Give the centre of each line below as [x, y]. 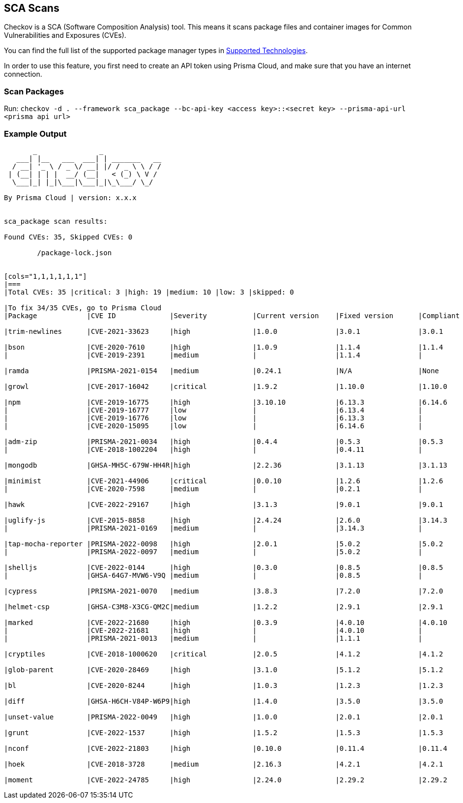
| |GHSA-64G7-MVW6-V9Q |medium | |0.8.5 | [213, 575]
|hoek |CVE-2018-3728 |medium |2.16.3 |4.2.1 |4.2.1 [224, 764]
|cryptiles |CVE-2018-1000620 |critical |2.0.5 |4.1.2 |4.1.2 [224, 654]
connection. [23, 74]
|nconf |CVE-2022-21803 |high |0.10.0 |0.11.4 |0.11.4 [226, 748]
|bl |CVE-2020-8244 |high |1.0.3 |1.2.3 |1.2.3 [224, 685]
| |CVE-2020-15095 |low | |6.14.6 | [213, 426]
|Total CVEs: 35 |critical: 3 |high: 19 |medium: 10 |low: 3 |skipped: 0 [149, 292]
